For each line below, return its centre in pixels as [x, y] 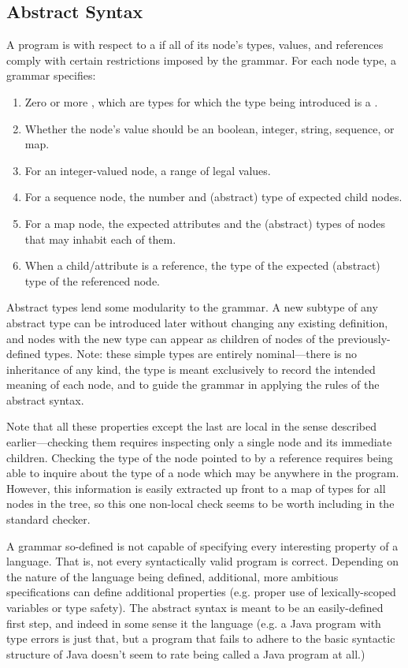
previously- [364, 338]
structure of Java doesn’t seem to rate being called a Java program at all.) [186, 653]
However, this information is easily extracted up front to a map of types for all [196, 488]
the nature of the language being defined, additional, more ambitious [172, 576]
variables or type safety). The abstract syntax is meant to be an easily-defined [195, 608]
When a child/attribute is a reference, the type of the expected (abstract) [202, 265]
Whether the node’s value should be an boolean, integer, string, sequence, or [210, 128]
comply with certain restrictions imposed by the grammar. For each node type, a [201, 60]
